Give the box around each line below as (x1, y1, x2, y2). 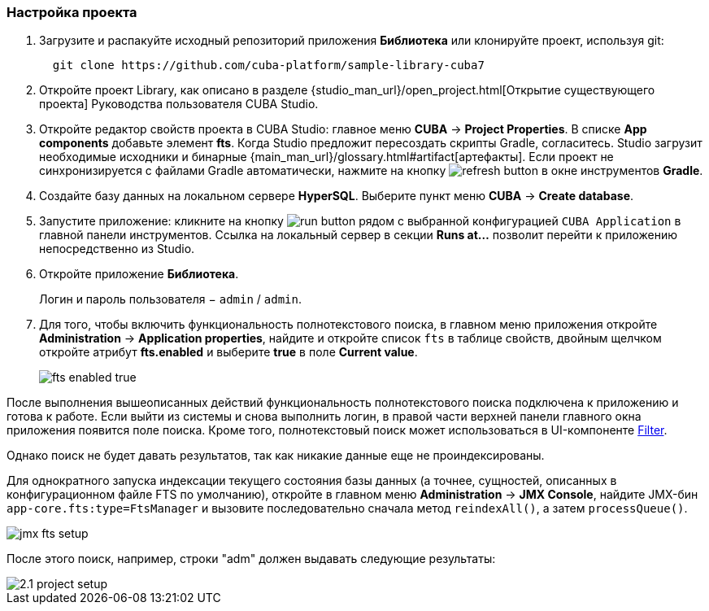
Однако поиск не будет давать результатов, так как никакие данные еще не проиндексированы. (7, 448, 545, 463)
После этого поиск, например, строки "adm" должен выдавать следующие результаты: (7, 552, 496, 566)
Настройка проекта (7, 4, 137, 20)
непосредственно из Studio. (39, 242, 195, 256)
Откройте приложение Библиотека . (39, 267, 239, 281)
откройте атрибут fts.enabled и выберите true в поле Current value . (39, 345, 418, 360)
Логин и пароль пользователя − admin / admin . (39, 292, 302, 307)
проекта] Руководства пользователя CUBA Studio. (39, 97, 319, 111)
